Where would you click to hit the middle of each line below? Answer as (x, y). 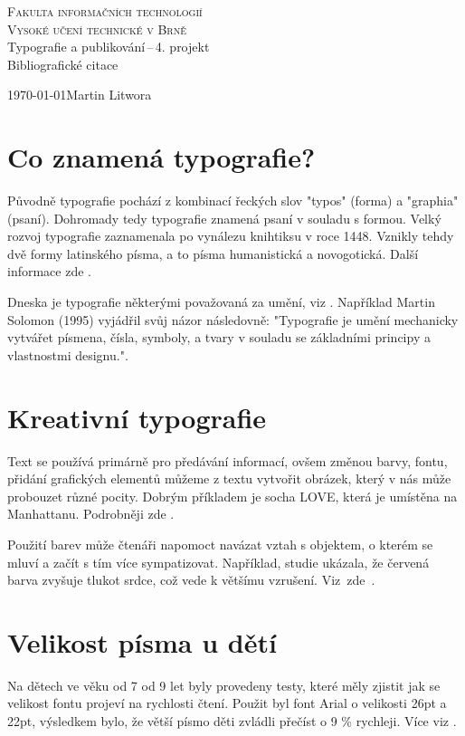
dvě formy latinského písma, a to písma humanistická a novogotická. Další (213, 253)
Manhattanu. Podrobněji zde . (91, 514)
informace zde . (49, 271)
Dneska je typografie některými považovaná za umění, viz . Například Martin (221, 302)
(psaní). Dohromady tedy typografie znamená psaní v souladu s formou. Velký (224, 218)
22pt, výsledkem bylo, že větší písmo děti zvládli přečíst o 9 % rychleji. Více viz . (232, 721)
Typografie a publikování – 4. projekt (109, 47)
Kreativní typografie (137, 417)
